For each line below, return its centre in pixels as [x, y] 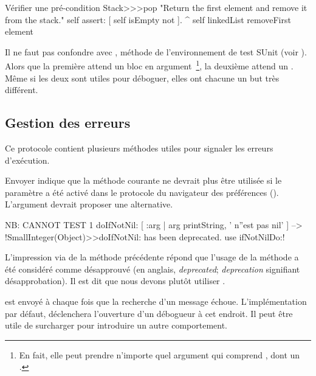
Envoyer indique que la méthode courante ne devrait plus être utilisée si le [143, 180]
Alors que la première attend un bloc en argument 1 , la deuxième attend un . [149, 65]
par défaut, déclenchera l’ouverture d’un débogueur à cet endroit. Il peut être [149, 313]
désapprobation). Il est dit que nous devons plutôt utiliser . [115, 281]
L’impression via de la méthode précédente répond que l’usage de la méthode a [152, 257]
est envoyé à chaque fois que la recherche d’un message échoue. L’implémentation [156, 301]
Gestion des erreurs [68, 123]
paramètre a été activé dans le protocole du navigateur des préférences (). [142, 192]
